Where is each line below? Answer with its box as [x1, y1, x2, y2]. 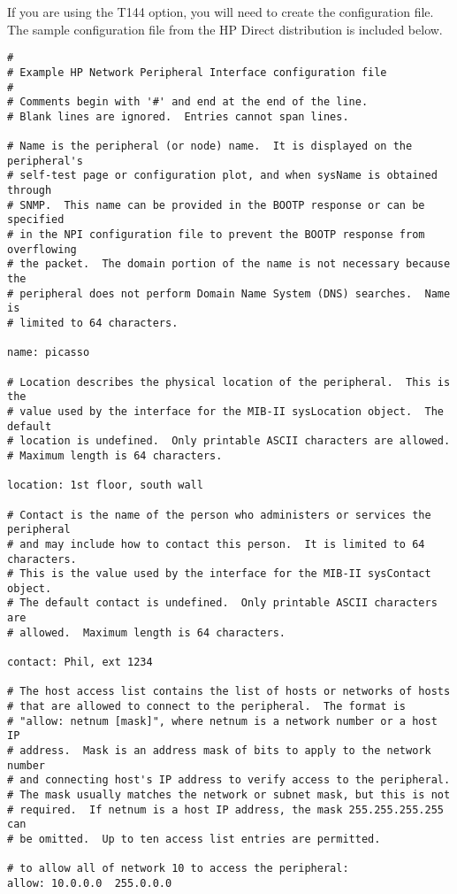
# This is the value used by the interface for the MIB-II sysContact [7, 567, 431, 581]
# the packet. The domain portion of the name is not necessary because [7, 258, 451, 271]
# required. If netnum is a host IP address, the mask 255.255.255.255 [7, 803, 444, 816]
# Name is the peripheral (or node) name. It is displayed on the [7, 140, 413, 153]
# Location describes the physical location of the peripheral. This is [7, 375, 451, 389]
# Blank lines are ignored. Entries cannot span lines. [7, 110, 349, 123]
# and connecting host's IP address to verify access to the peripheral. [7, 774, 451, 787]
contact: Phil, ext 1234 [7, 656, 153, 669]
